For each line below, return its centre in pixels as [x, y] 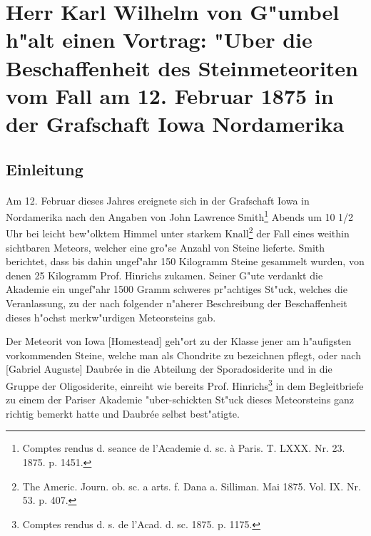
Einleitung [45, 169]
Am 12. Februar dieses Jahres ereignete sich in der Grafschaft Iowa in [158, 200]
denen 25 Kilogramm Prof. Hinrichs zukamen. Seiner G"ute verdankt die [164, 275]
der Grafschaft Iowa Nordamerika [175, 123]
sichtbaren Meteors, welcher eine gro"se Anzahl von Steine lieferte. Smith [166, 247]
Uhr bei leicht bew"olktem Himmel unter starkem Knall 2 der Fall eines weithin [178, 232]
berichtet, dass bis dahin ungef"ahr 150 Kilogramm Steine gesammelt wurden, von [185, 261]
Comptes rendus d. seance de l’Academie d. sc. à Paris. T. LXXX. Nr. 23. [184, 448]
